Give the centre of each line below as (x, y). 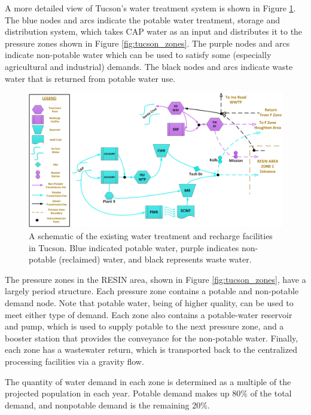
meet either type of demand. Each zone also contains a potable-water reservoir (149, 314)
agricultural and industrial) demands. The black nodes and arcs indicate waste (149, 66)
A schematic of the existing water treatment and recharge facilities (151, 236)
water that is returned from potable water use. (90, 78)
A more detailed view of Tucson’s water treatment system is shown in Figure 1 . (150, 8)
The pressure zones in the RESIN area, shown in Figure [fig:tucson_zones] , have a (155, 279)
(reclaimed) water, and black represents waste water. (155, 259)
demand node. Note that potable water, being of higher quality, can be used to (149, 302)
